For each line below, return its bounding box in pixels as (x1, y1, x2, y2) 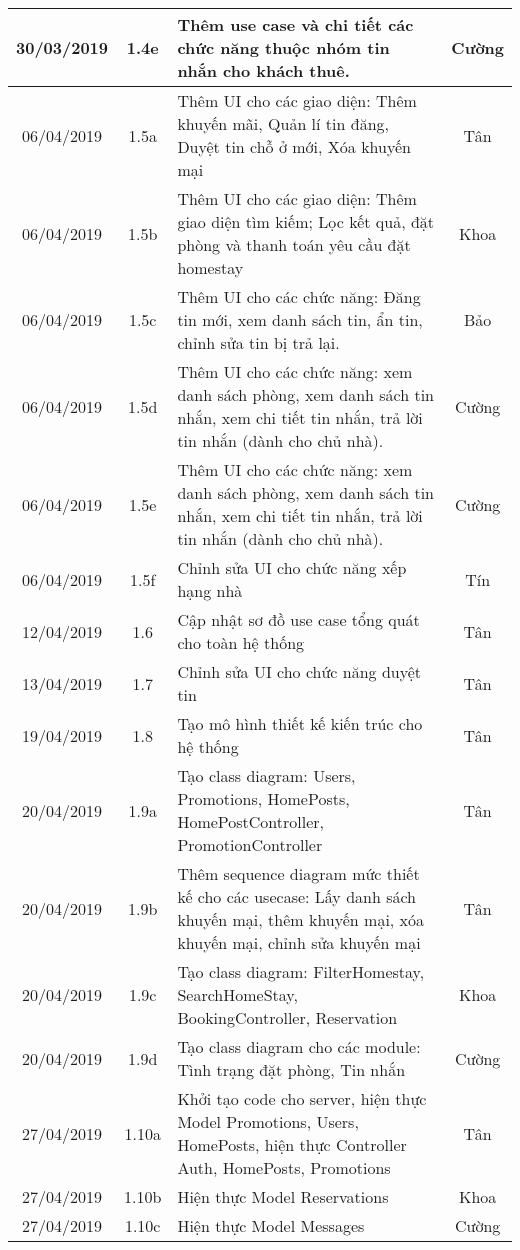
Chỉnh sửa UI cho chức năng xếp (177, 556, 407, 579)
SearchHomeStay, (177, 983, 298, 1006)
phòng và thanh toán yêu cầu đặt (177, 233, 411, 256)
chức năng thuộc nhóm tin (177, 36, 390, 59)
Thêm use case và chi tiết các (177, 13, 414, 36)
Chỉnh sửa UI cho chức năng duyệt (177, 660, 422, 683)
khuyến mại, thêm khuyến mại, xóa (177, 908, 425, 931)
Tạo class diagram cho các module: (177, 1035, 421, 1058)
